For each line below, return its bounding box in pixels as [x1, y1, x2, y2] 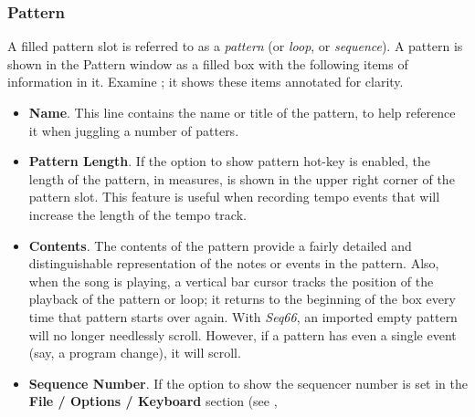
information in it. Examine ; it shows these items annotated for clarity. [7, 72, 404, 91]
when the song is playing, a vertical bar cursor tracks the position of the [28, 271, 434, 290]
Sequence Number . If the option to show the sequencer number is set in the [28, 373, 468, 392]
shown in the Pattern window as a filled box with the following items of [7, 54, 408, 73]
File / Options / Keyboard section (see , [28, 391, 278, 411]
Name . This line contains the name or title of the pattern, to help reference [28, 103, 456, 121]
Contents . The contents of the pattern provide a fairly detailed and [28, 235, 412, 255]
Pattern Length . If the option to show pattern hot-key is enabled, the [28, 151, 431, 171]
